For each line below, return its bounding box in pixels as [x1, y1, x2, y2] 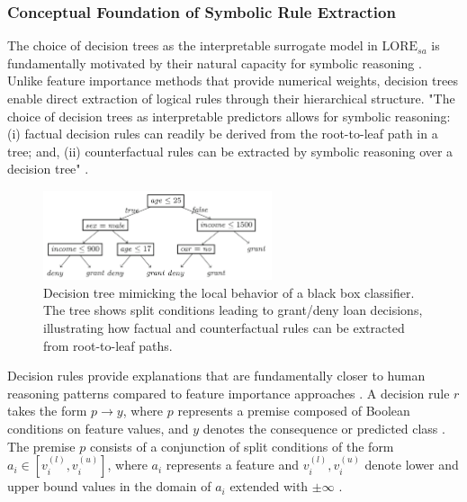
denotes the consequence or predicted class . [202, 418, 445, 437]
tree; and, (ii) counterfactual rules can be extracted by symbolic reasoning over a [7, 141, 454, 160]
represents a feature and [166, 455, 300, 474]
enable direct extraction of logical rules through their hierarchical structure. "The [7, 89, 455, 107]
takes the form [7, 401, 87, 420]
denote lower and [364, 455, 459, 474]
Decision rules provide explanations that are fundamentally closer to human [7, 366, 426, 385]
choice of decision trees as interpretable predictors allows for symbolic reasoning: [7, 106, 451, 125]
